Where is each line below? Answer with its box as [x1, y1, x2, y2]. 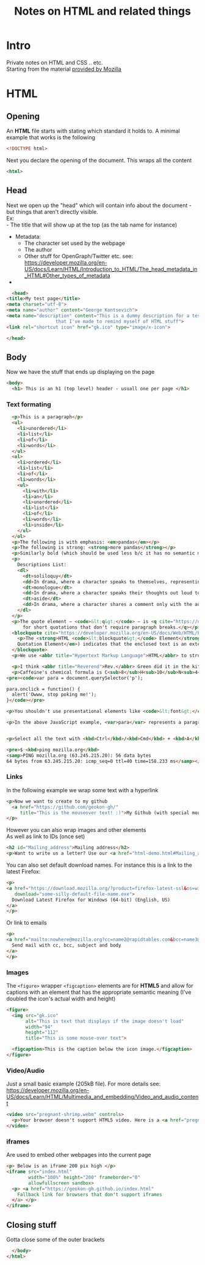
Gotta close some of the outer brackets [6, 1236, 105, 1243]
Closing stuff [6, 1220, 57, 1230]
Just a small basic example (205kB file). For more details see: [6, 1080, 160, 1088]
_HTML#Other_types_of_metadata [24, 272, 111, 279]
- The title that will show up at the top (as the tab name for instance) [6, 221, 178, 228]
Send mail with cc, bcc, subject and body [12, 942, 121, 949]
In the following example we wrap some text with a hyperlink [6, 786, 159, 793]
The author [24, 246, 52, 253]
